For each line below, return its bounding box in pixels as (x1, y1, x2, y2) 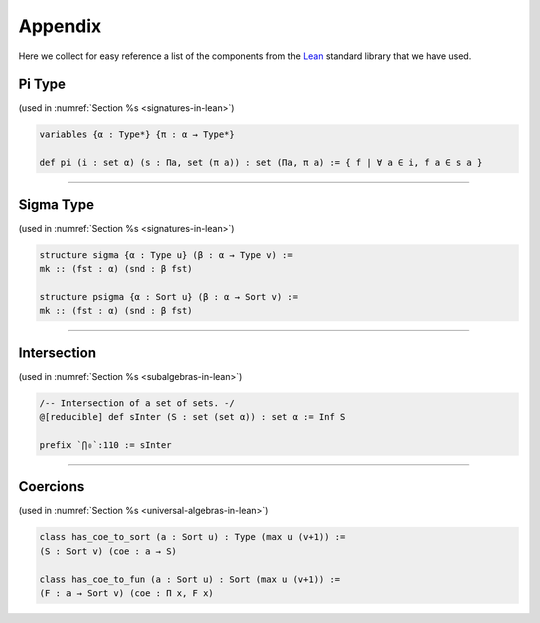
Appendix (18, 15, 102, 37)
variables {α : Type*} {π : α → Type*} (39, 129, 235, 140)
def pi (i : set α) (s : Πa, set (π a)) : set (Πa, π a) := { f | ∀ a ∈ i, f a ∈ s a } (39, 157, 483, 169)
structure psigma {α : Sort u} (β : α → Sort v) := (39, 291, 299, 302)
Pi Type (18, 76, 67, 93)
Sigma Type (18, 196, 95, 213)
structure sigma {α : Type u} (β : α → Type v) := (39, 249, 294, 260)
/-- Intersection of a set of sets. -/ (39, 397, 235, 409)
